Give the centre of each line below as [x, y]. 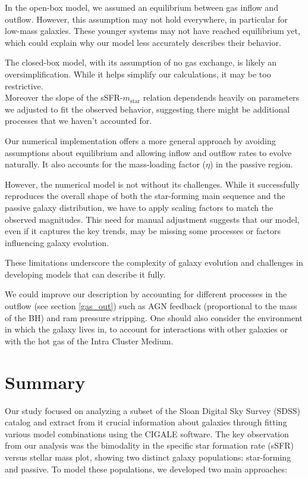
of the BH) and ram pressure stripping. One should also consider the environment [154, 317]
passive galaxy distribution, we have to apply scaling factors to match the [139, 207]
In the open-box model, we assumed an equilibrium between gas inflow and [142, 7]
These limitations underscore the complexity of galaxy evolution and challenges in [154, 262]
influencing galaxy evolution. [57, 242]
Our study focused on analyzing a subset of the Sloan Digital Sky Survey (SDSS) [153, 410]
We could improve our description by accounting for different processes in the [146, 294]
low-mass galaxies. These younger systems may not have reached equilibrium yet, [153, 31]
